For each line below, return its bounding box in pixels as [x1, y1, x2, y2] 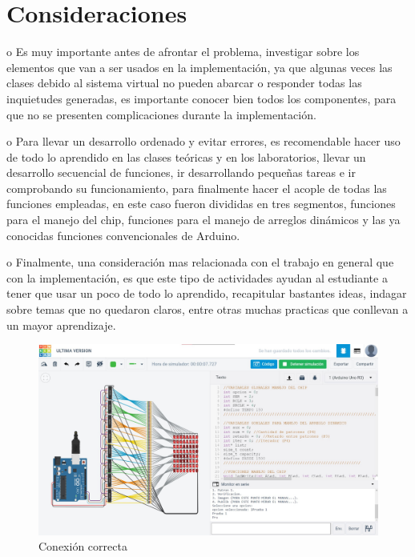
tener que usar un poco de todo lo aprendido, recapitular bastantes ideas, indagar [6, 285, 407, 302]
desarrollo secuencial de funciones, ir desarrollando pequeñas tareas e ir [6, 164, 356, 181]
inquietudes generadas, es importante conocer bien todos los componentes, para [6, 90, 397, 106]
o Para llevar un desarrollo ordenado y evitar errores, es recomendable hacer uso [6, 133, 401, 150]
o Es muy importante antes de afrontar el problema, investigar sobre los [6, 43, 360, 60]
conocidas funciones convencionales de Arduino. [6, 226, 240, 243]
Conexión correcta [38, 538, 127, 555]
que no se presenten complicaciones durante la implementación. [6, 106, 316, 122]
